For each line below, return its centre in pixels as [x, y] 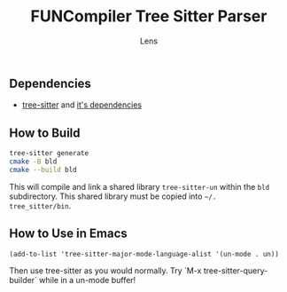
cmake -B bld [33, 162]
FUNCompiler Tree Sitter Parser [149, 16]
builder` [23, 280]
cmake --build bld [43, 170]
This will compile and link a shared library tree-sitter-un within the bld [140, 186]
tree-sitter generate [49, 154]
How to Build [45, 133]
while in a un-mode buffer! [88, 280]
